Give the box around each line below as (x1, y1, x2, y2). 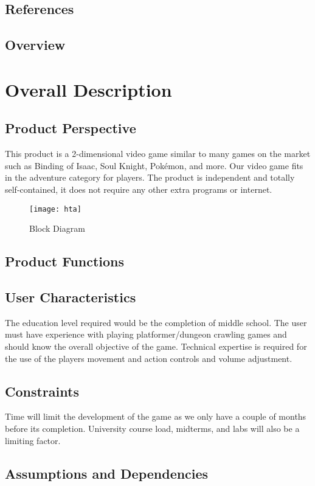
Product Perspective (5, 119, 136, 137)
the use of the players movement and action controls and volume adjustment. (5, 352, 292, 364)
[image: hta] (29, 204, 81, 213)
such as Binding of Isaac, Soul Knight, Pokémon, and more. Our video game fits (5, 159, 303, 172)
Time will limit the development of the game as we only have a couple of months (5, 410, 306, 423)
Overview (5, 35, 66, 54)
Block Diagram (29, 222, 85, 235)
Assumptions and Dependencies (5, 463, 209, 482)
